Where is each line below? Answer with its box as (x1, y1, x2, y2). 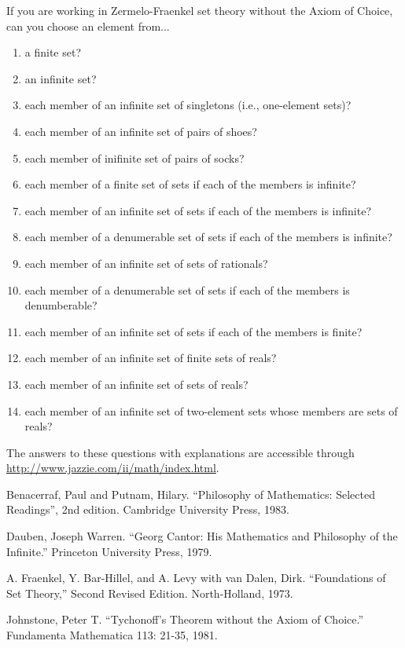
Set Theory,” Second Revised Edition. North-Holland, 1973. (6, 584, 293, 601)
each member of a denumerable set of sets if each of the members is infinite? (24, 229, 392, 245)
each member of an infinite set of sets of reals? (24, 375, 249, 392)
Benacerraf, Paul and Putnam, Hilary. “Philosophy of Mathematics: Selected (6, 485, 375, 502)
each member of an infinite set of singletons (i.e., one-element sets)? (24, 97, 352, 113)
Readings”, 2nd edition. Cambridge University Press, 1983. (6, 501, 289, 518)
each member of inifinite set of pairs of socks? (24, 149, 245, 166)
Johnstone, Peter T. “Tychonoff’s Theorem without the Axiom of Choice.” (6, 611, 364, 628)
